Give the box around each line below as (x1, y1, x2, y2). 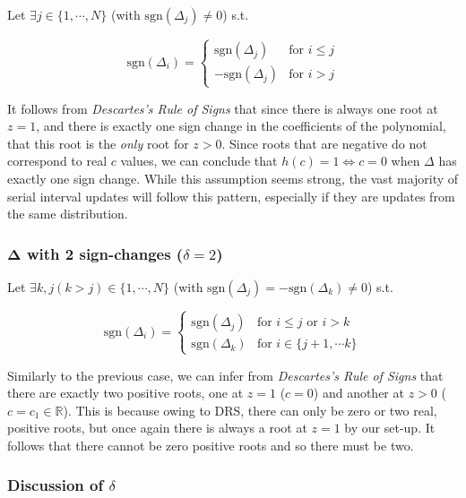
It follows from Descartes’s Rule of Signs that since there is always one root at (7, 99, 438, 117)
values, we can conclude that (120, 151, 278, 170)
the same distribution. (7, 204, 128, 223)
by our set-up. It (344, 418, 436, 437)
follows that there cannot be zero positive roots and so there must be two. (7, 435, 414, 454)
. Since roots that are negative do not (221, 133, 427, 152)
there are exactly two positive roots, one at (7, 383, 244, 402)
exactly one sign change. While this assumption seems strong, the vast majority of (7, 168, 459, 187)
